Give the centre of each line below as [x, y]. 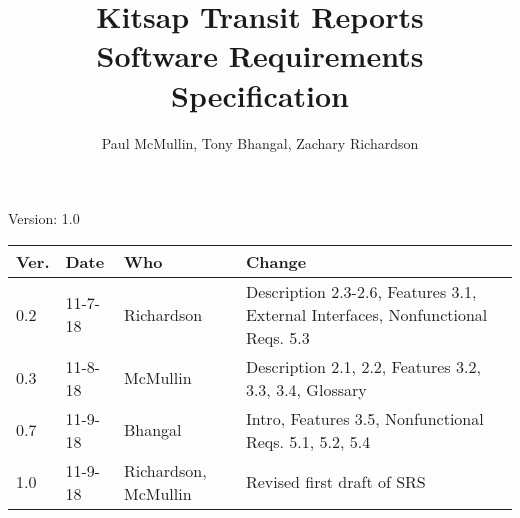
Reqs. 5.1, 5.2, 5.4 [308, 441]
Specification [260, 94]
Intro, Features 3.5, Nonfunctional [364, 418]
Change [276, 261]
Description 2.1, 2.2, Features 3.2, [363, 366]
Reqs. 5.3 [277, 337]
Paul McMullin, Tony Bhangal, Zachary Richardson [260, 142]
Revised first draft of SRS [335, 482]
